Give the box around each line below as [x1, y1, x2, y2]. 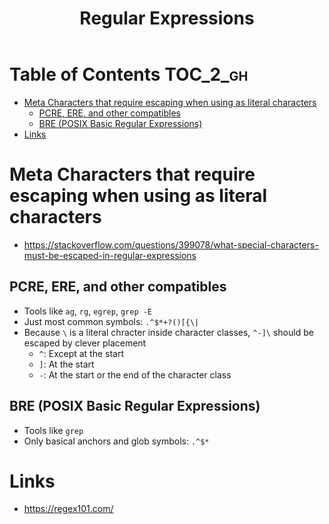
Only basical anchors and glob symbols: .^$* [23, 435, 210, 447]
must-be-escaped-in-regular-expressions [23, 249, 197, 261]
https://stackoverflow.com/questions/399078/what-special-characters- [23, 238, 319, 251]
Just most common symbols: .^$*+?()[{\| [23, 315, 200, 327]
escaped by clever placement [23, 337, 147, 349]
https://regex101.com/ [23, 503, 114, 515]
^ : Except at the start [38, 347, 125, 359]
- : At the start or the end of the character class [38, 368, 232, 381]
